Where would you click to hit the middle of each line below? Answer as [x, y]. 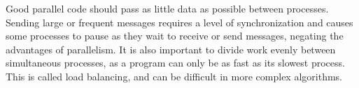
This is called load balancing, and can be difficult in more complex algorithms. [174, 76]
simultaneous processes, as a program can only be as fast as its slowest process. [175, 63]
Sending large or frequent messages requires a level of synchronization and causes [179, 22]
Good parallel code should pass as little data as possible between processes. [167, 8]
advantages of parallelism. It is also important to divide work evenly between [171, 49]
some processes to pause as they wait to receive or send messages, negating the [175, 36]
